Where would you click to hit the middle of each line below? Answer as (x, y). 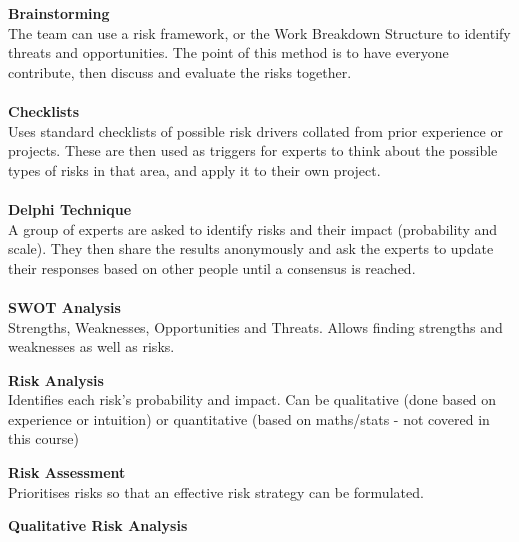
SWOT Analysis (64, 306)
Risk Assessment (67, 472)
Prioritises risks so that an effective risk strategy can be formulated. (216, 491)
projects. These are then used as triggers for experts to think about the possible (253, 150)
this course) (43, 438)
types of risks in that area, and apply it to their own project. (194, 169)
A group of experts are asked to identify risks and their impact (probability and (253, 228)
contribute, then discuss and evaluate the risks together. (180, 71)
